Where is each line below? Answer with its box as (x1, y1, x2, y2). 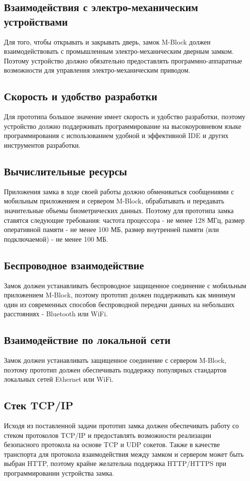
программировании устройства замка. (4, 468, 114, 478)
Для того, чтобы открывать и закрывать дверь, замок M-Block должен (4, 36, 211, 47)
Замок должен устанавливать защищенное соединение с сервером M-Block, (4, 355, 227, 365)
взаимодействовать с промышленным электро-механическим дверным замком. (4, 46, 234, 56)
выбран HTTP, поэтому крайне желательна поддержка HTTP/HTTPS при (4, 458, 227, 468)
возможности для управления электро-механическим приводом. (4, 65, 190, 75)
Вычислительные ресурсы (4, 163, 127, 178)
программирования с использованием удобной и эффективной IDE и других (4, 130, 229, 140)
